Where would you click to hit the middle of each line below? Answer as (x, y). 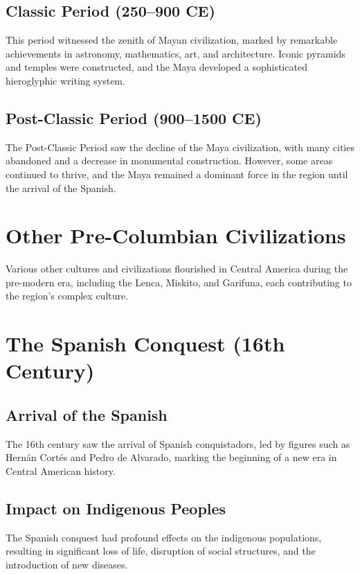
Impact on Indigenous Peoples (116, 508)
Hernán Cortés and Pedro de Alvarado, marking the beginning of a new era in (171, 457)
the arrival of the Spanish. (61, 188)
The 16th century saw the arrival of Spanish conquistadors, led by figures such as (178, 443)
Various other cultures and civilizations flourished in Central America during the (177, 269)
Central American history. (61, 471)
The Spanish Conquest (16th (145, 343)
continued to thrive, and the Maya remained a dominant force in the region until (177, 174)
